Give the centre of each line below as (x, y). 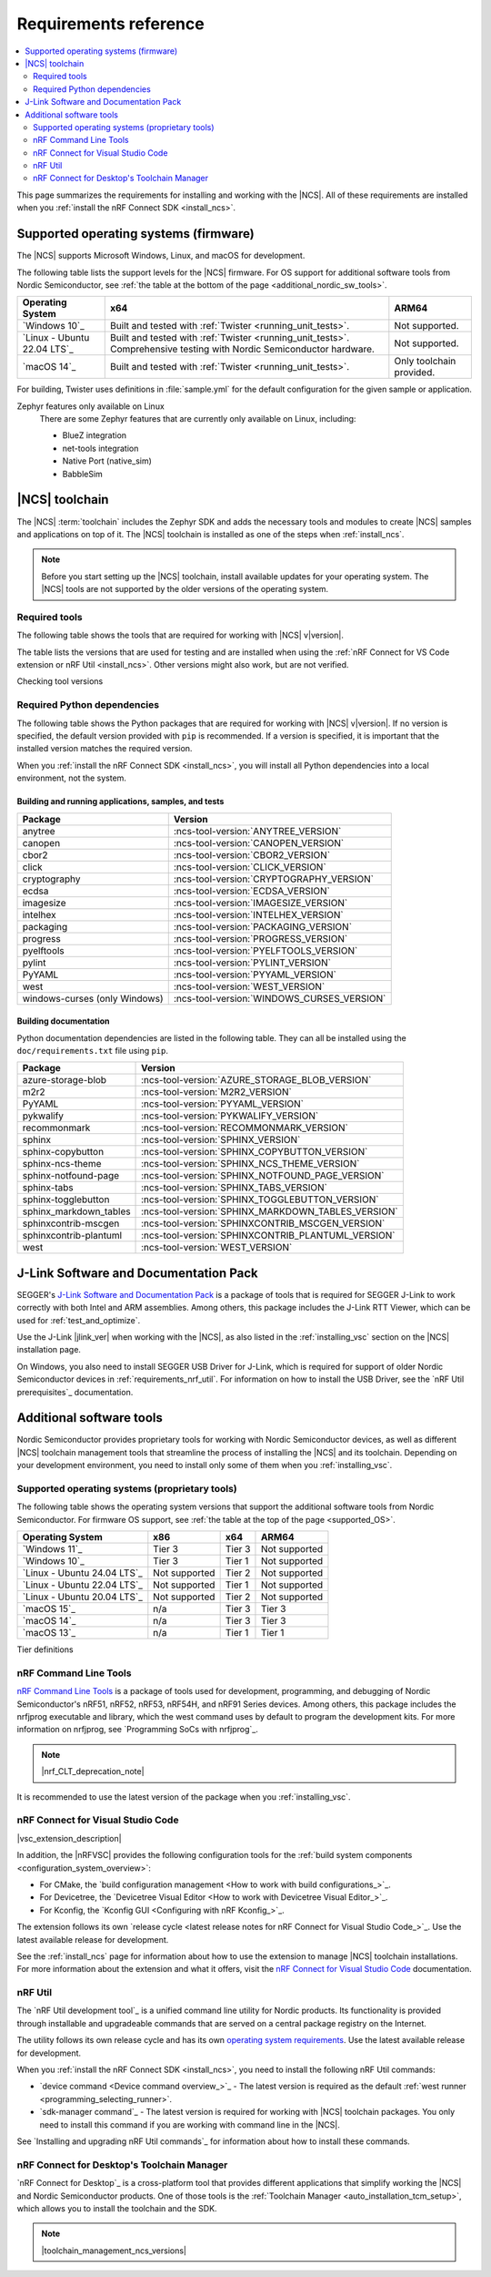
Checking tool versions (60, 681)
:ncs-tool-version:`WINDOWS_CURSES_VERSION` (280, 998)
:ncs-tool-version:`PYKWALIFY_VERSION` (230, 1116)
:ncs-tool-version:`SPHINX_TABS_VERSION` (234, 1188)
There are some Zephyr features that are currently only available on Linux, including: (198, 419)
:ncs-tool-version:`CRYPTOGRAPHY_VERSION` (274, 879)
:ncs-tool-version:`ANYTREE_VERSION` (257, 831)
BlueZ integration (95, 435)
